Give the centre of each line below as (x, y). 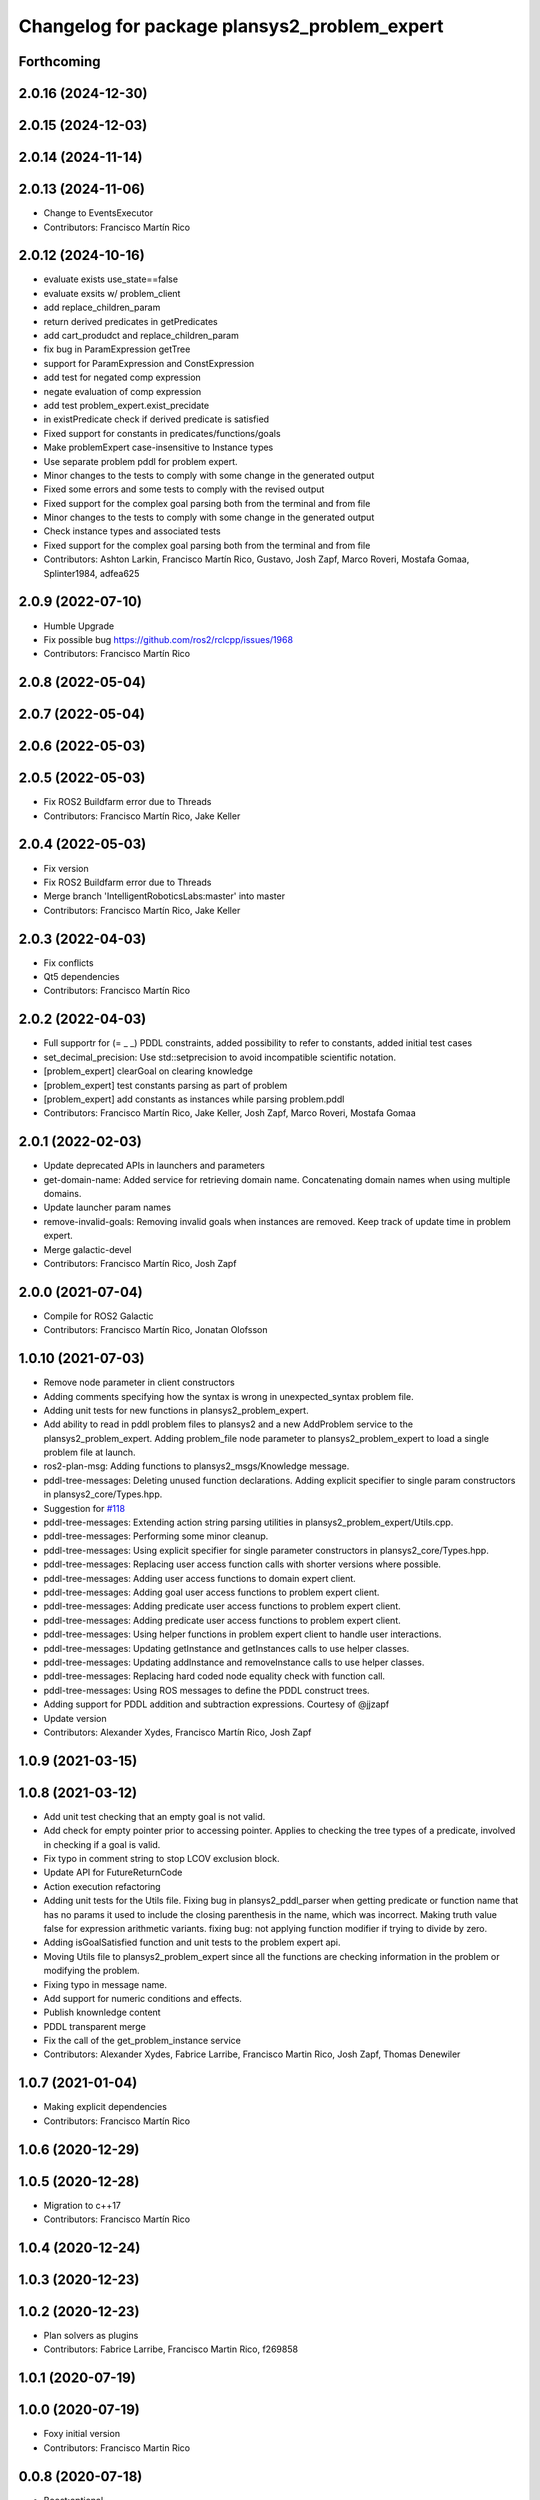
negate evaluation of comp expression (122, 391)
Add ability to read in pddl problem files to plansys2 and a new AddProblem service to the (228, 1424)
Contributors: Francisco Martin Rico (116, 2447)
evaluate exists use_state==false (111, 279)
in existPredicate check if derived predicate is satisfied (156, 419)
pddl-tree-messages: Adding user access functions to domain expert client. (200, 1578)
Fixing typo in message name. (105, 1984)
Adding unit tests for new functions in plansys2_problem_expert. (176, 1410)
